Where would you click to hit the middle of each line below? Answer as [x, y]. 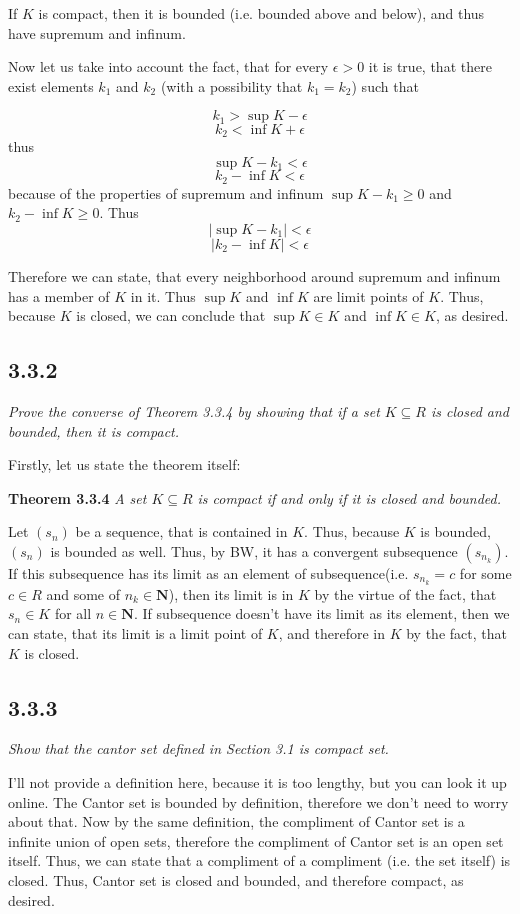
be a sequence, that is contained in [181, 531]
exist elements [51, 85]
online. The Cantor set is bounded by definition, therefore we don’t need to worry [258, 801]
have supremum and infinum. [97, 32]
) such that [385, 85]
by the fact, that [456, 632]
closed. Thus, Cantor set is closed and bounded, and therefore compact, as [236, 879]
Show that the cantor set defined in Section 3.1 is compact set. [198, 748]
